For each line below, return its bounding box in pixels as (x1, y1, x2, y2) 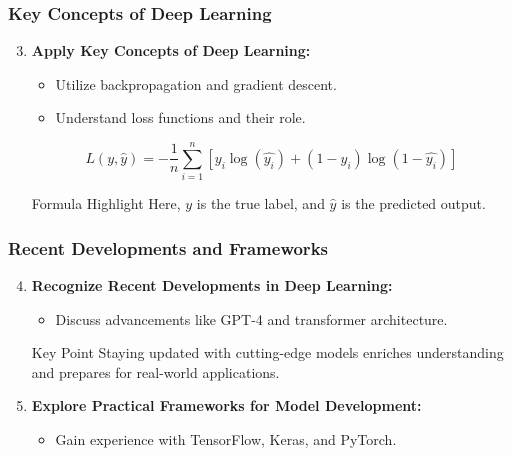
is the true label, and (196, 193, 325, 214)
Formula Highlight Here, (31, 193, 181, 214)
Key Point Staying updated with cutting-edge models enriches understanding (31, 342, 504, 363)
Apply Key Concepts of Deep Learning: (31, 40, 311, 61)
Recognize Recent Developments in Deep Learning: (31, 274, 393, 295)
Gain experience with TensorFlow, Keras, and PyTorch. (55, 428, 397, 449)
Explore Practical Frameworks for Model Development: (31, 395, 422, 416)
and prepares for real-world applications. (31, 361, 280, 382)
